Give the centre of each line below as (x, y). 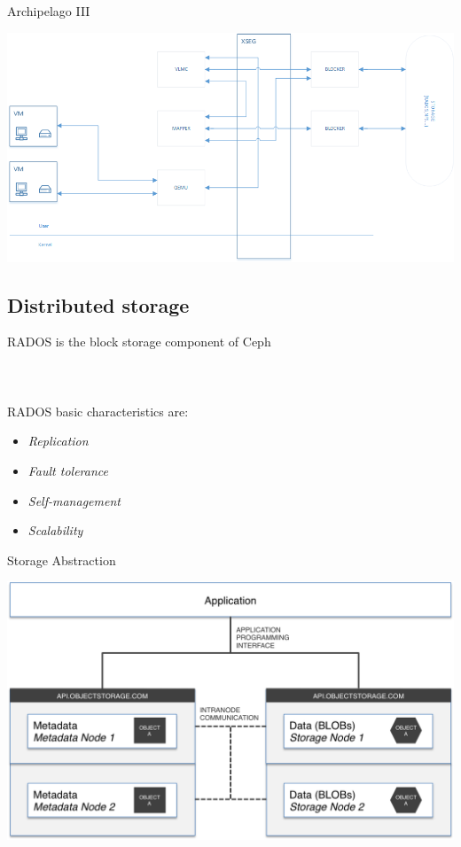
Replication (58, 441)
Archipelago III (49, 11)
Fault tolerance (68, 470)
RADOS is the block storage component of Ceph (139, 342)
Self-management (74, 500)
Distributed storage (98, 304)
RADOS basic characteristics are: (98, 411)
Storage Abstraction (62, 559)
